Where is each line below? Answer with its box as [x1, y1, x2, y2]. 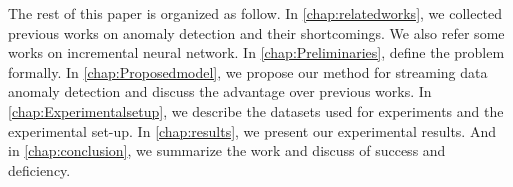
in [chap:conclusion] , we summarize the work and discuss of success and [8, 140, 446, 161]
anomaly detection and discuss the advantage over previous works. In [8, 81, 432, 102]
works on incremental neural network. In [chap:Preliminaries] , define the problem [8, 42, 505, 63]
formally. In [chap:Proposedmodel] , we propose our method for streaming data [8, 61, 488, 82]
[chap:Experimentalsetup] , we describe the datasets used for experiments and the [8, 100, 504, 121]
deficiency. [8, 159, 71, 180]
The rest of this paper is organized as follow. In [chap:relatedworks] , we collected [8, 3, 503, 23]
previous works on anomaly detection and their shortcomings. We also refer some [8, 22, 505, 43]
